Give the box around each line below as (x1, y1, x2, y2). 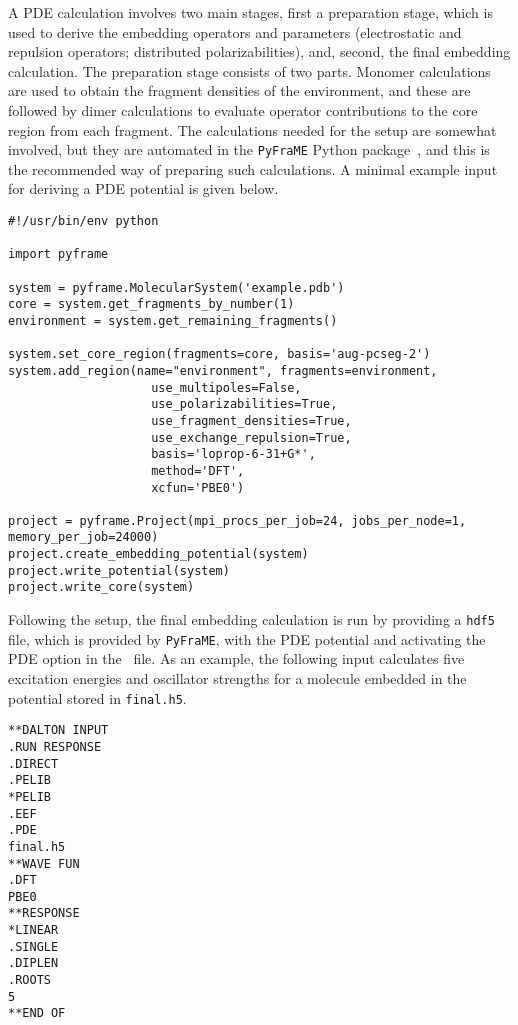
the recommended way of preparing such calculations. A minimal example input (8, 158, 498, 179)
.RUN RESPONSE (8, 739, 102, 754)
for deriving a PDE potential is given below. (8, 178, 279, 199)
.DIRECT (8, 756, 59, 771)
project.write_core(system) (8, 580, 195, 595)
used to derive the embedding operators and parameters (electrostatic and (8, 21, 462, 42)
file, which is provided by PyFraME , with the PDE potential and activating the (8, 628, 486, 649)
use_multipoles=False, (151, 380, 302, 395)
